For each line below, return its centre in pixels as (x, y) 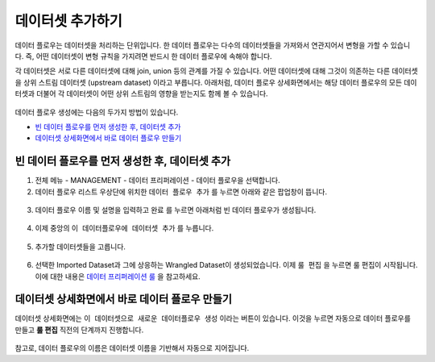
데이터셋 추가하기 (68, 21)
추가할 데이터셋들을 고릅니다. (81, 247)
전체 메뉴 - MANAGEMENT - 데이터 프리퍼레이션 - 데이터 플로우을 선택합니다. (158, 181)
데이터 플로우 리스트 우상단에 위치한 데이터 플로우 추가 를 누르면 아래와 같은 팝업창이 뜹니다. (181, 191)
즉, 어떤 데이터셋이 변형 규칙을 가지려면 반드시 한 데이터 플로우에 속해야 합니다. (149, 56)
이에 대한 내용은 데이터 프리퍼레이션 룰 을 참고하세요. (118, 276)
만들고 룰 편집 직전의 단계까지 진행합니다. (79, 330)
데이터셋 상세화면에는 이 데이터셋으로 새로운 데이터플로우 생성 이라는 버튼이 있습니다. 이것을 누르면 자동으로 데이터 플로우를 (213, 318)
